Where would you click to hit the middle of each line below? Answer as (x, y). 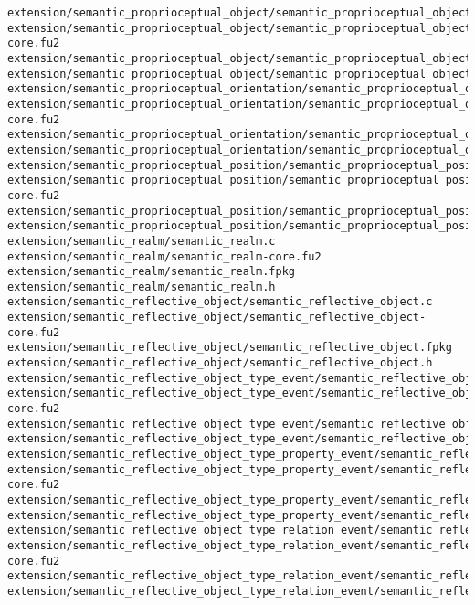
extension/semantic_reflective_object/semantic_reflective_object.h (220, 363)
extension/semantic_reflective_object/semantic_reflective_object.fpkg (230, 348)
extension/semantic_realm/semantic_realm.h (142, 287)
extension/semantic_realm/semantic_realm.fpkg (151, 272)
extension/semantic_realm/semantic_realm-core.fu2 (164, 256)
